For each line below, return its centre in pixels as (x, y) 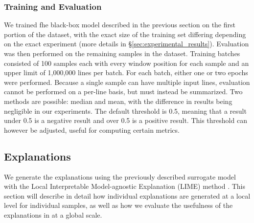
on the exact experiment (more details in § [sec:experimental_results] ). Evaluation (127, 44)
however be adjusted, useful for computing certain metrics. (92, 130)
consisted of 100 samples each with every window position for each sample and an (127, 63)
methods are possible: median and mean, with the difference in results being (118, 101)
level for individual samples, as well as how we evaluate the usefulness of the (118, 205)
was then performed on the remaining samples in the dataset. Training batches (122, 53)
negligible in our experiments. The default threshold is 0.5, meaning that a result (125, 111)
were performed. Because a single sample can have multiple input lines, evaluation (127, 82)
